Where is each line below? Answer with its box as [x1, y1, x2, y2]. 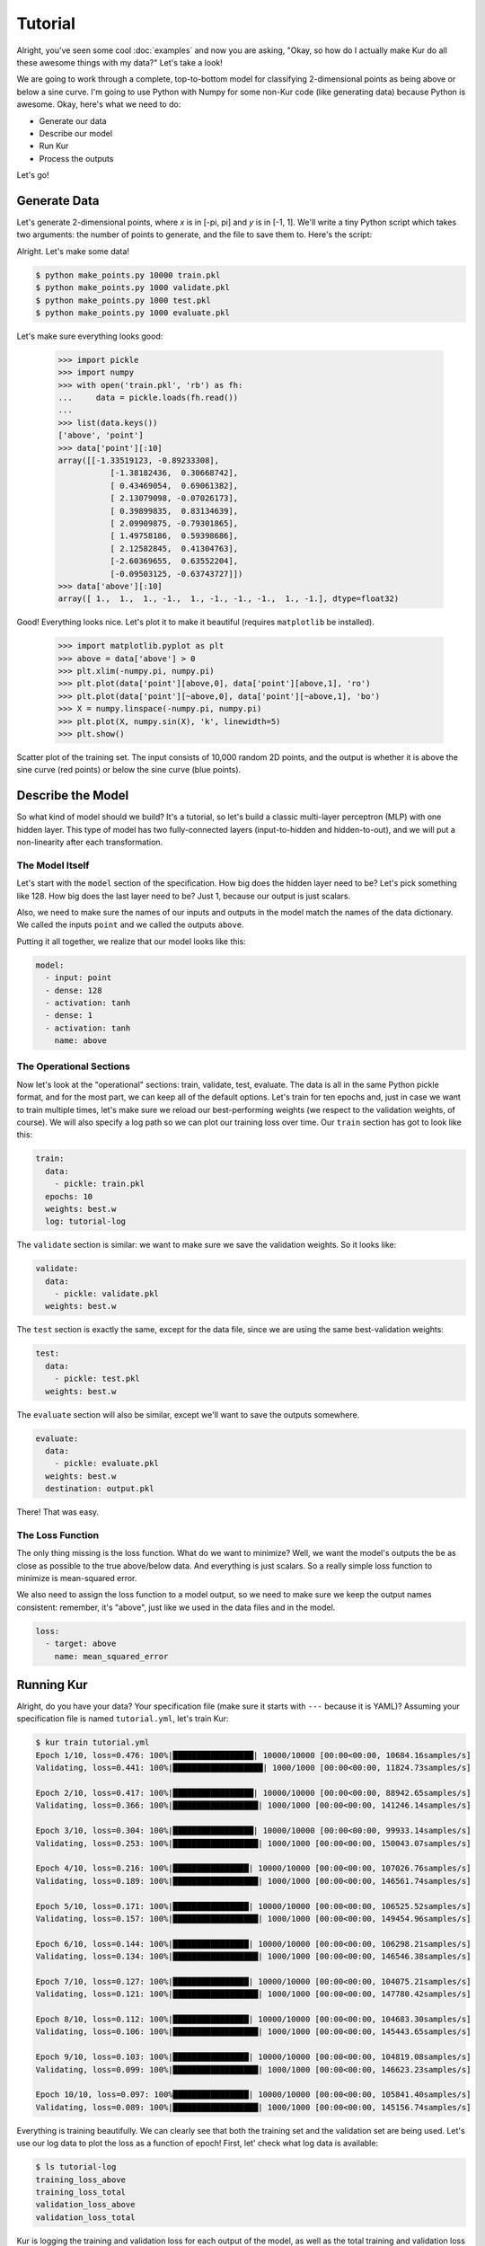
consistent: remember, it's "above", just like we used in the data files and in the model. [16, 1602, 336, 1613]
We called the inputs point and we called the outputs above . [16, 919, 244, 930]
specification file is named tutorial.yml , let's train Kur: [16, 1713, 229, 1724]
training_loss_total [35, 2187, 126, 2197]
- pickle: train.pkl [54, 1179, 145, 1189]
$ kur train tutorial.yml [35, 1738, 150, 1747]
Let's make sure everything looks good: [16, 331, 163, 341]
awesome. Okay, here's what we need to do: [16, 99, 181, 110]
